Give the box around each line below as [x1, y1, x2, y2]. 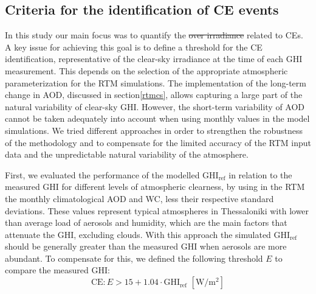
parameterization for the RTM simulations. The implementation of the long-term [5, 76, 306, 89]
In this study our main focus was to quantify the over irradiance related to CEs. [5, 29, 303, 41]
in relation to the [228, 168, 292, 181]
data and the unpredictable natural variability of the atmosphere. [5, 148, 249, 161]
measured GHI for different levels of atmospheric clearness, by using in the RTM [5, 180, 305, 193]
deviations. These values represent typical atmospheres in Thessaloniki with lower [5, 204, 309, 217]
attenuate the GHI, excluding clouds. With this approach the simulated [5, 228, 271, 240]
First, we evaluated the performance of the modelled [5, 168, 200, 181]
